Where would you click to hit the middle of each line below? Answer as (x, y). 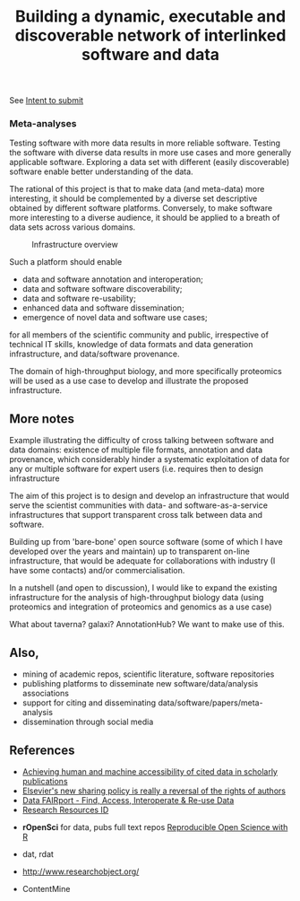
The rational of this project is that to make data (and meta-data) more (137, 189)
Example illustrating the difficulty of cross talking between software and (142, 441)
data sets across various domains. (73, 227)
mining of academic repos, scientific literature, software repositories (148, 674)
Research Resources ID (65, 809)
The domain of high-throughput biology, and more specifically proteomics (146, 372)
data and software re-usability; (79, 299)
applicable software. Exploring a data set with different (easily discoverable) (150, 162)
